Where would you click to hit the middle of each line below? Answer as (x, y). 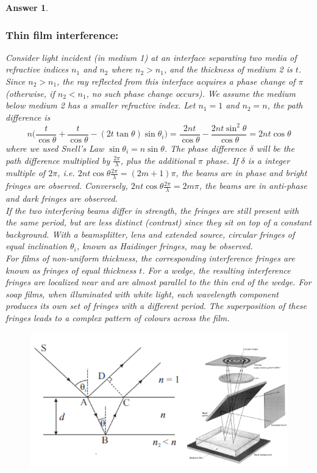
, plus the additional (158, 160)
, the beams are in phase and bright (241, 173)
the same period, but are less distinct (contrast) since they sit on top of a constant (158, 222)
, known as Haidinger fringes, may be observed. (165, 246)
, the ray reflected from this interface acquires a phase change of (176, 81)
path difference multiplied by (58, 160)
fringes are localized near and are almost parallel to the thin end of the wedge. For (158, 282)
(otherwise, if (30, 93)
